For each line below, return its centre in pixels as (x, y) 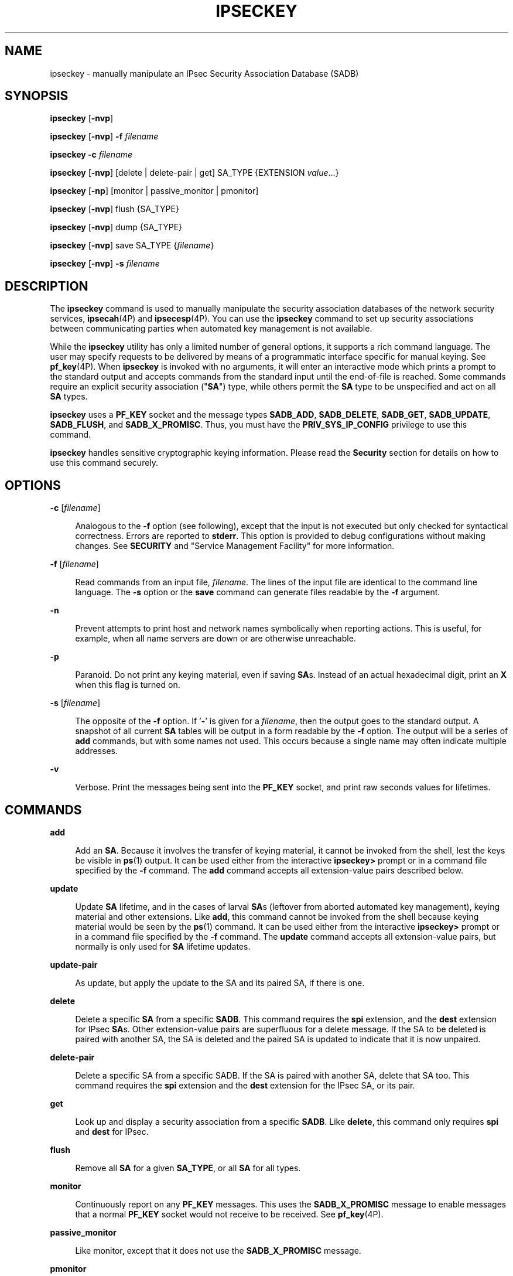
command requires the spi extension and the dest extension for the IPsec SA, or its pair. (245, 1085)
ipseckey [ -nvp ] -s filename (105, 264)
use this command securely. (104, 463)
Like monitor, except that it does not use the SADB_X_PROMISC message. (218, 1250)
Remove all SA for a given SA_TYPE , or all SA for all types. (188, 1168)
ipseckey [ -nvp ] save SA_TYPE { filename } (132, 245)
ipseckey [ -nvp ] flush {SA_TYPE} (114, 209)
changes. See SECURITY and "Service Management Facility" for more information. (235, 546)
